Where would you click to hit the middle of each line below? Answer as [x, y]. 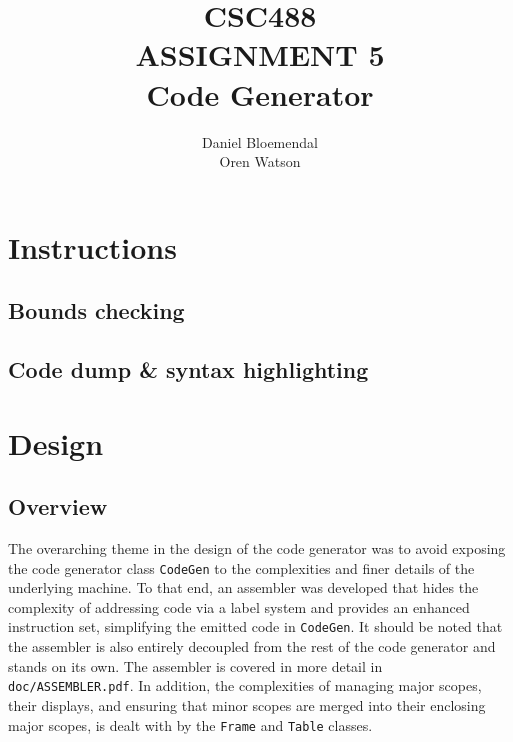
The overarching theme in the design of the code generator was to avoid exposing [257, 548]
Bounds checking [96, 310]
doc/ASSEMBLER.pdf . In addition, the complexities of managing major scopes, [245, 685]
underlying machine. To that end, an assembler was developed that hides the [243, 587]
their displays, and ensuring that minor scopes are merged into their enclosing [247, 704]
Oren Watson [260, 161]
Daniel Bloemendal [260, 141]
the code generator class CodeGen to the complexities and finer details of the [241, 567]
